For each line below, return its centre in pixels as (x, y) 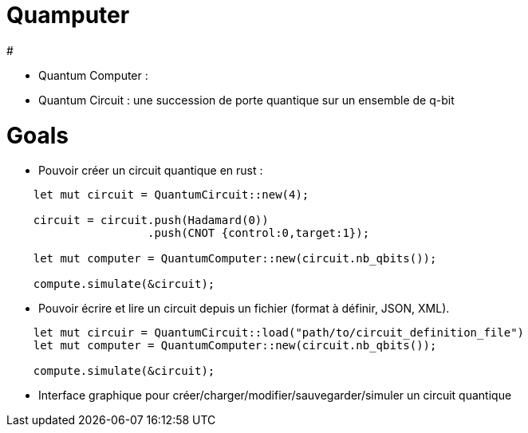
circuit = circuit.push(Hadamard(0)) (151, 220)
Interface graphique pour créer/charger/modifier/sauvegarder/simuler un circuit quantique (275, 396)
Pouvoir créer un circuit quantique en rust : (151, 171)
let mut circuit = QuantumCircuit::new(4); (171, 195)
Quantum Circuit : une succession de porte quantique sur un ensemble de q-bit (246, 100)
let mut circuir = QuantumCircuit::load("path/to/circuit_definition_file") (279, 333)
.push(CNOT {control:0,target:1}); (259, 233)
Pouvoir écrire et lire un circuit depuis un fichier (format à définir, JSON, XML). (244, 309)
